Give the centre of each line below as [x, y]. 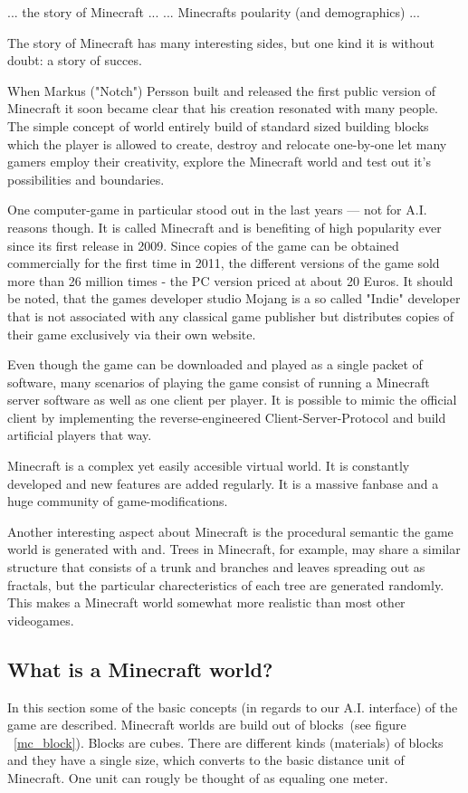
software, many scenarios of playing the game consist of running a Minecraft [219, 382]
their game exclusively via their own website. [132, 334]
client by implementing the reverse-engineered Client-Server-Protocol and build [227, 417]
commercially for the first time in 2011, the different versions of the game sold [224, 263]
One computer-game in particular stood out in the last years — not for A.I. [217, 210]
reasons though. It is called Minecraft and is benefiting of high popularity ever [224, 227]
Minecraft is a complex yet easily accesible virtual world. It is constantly [209, 466]
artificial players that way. [80, 435]
